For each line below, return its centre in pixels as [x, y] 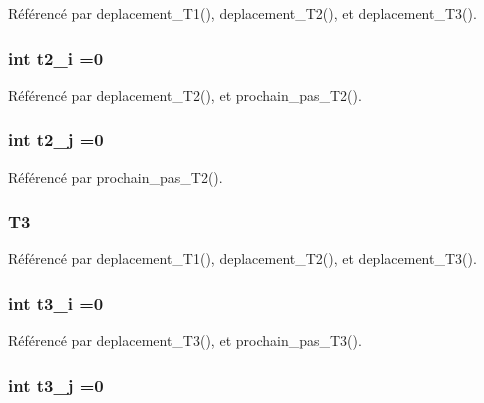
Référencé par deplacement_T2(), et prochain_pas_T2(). [185, 94]
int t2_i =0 [56, 57]
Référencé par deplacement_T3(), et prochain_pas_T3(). [185, 340]
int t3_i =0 [56, 302]
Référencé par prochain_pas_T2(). [115, 176]
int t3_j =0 [56, 384]
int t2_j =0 [56, 139]
